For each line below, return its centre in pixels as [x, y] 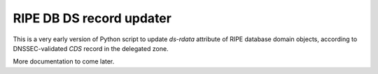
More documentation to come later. [64, 61]
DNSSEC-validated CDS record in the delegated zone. [91, 48]
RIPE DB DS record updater [92, 18]
